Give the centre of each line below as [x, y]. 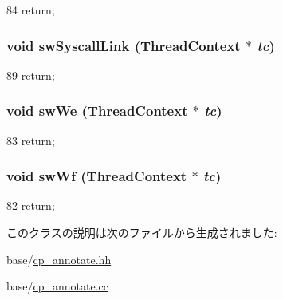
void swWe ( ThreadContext [97, 111]
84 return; [31, 10]
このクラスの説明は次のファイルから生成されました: [142, 233]
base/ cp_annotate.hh [59, 259]
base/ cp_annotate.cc [58, 286]
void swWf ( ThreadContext [97, 176]
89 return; [31, 75]
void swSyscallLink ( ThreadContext [124, 45]
